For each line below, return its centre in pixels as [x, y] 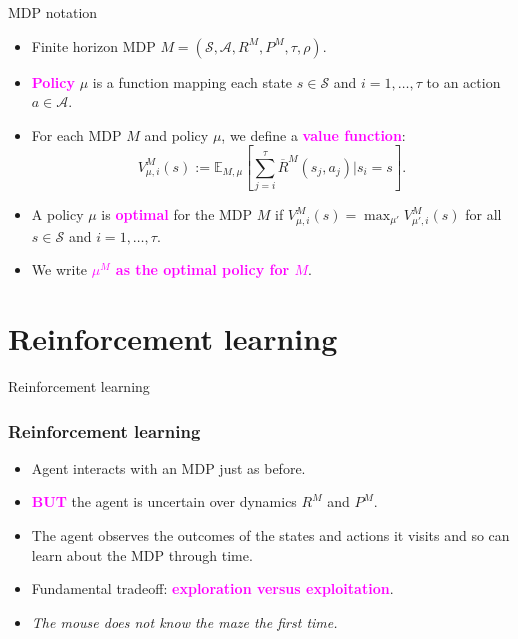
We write [59, 269]
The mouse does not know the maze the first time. [184, 621]
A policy [57, 214]
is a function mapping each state [192, 81]
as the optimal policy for [202, 269]
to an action [463, 81]
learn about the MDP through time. [142, 554]
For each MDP [76, 134]
